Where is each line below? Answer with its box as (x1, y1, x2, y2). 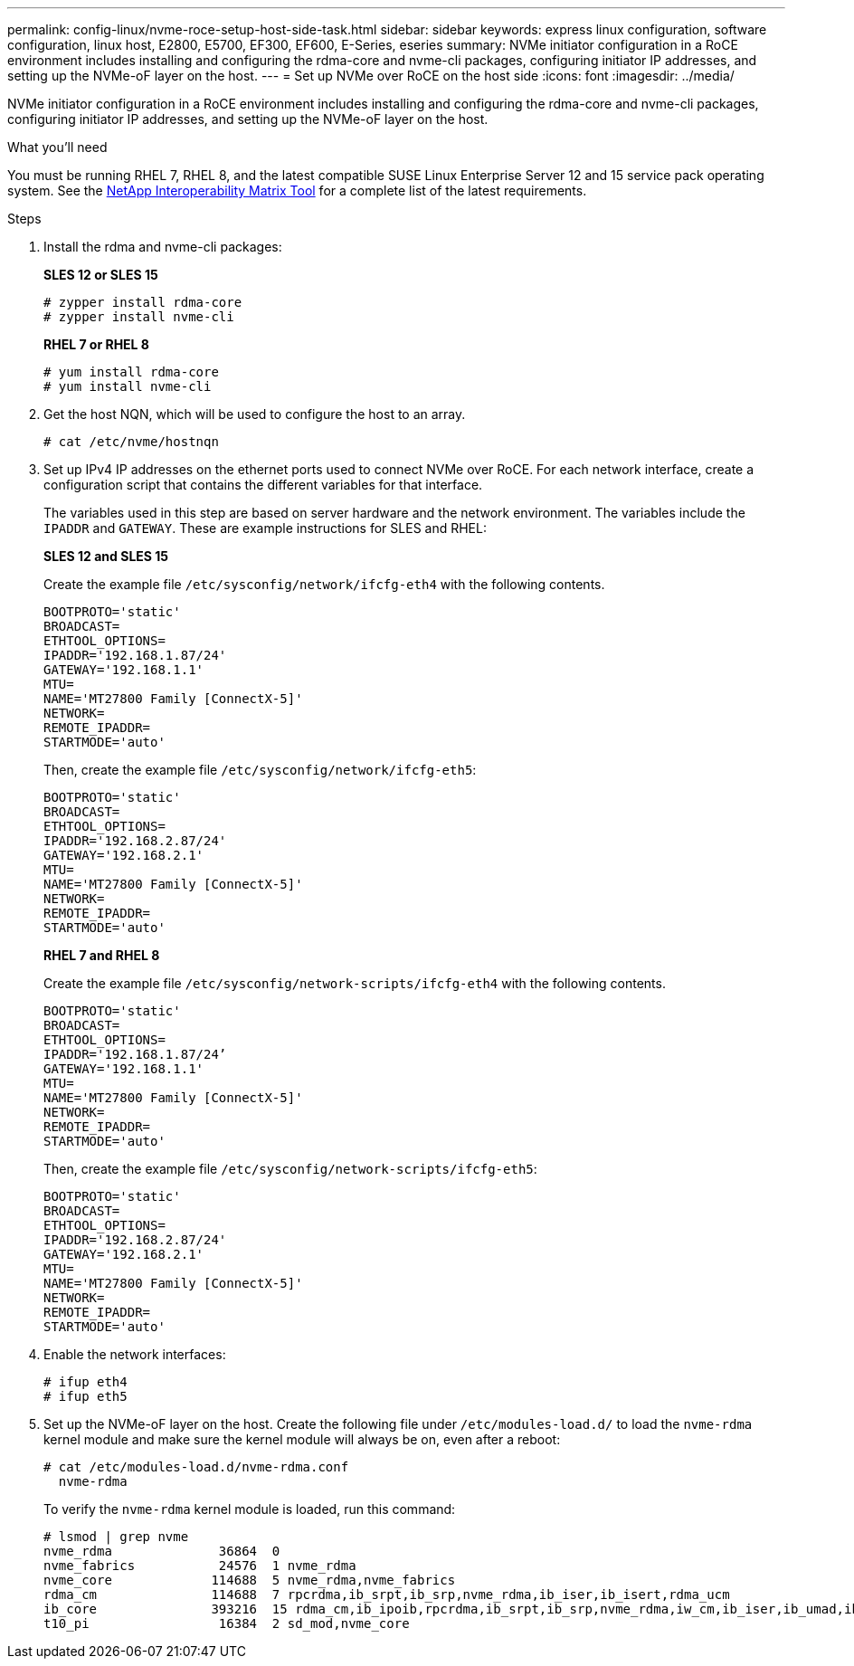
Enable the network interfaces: (43, 1347, 226, 1362)
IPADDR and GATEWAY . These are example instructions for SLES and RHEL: (43, 520, 487, 536)
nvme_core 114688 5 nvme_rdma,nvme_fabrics (43, 1573, 456, 1587)
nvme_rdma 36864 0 (43, 1544, 280, 1558)
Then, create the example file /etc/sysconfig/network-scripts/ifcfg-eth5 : (43, 1161, 537, 1176)
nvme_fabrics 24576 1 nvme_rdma (43, 1558, 356, 1573)
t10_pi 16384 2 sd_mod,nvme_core (43, 1616, 410, 1631)
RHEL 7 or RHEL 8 (43, 337, 149, 352)
